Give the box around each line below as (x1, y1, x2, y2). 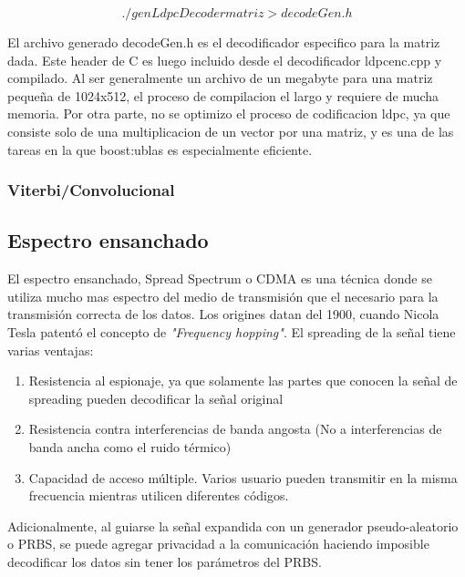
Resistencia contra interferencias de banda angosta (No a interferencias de (28, 419, 442, 438)
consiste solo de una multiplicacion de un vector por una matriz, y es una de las (7, 121, 454, 140)
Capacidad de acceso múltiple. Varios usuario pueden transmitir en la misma (28, 468, 458, 487)
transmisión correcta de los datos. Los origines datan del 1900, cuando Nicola (7, 304, 439, 324)
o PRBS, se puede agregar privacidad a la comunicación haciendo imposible (7, 534, 429, 553)
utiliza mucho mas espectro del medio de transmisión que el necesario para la (7, 286, 439, 305)
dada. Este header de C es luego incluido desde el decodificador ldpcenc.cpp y (7, 50, 442, 69)
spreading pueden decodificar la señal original (28, 388, 284, 407)
